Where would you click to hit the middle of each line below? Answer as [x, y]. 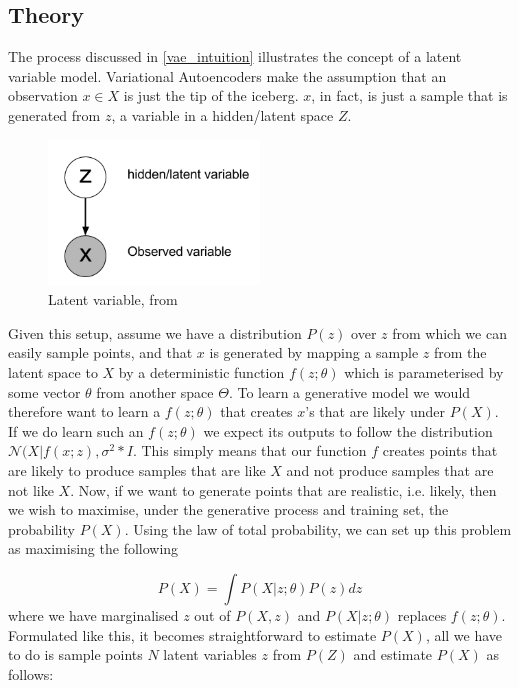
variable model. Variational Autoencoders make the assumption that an [227, 75]
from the [460, 352]
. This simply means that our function [249, 450]
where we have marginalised [93, 615]
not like [31, 489]
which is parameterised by [424, 372]
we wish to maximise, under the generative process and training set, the [228, 509]
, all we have [464, 634]
